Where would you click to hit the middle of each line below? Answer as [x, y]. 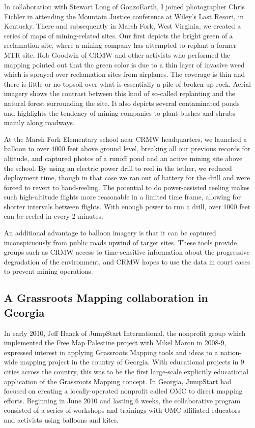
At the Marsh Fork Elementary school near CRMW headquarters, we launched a [126, 139]
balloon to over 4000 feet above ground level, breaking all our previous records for [127, 148]
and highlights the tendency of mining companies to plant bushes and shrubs [120, 113]
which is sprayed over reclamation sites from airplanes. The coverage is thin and [125, 74]
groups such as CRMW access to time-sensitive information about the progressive [127, 252]
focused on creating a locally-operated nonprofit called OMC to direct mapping [123, 391]
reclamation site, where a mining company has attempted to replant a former [120, 45]
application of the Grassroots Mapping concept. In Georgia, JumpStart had [118, 381]
